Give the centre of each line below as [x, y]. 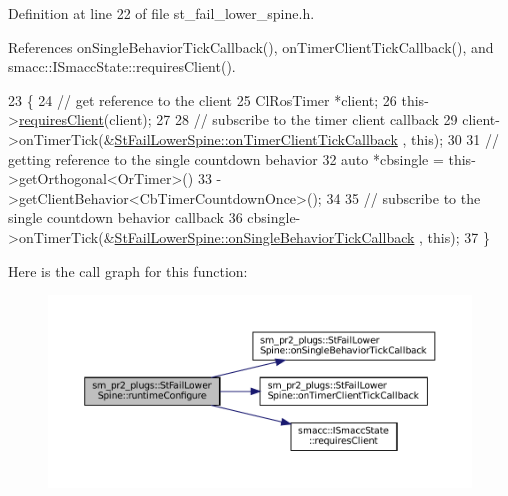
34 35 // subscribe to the [403, 197]
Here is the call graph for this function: [128, 270]
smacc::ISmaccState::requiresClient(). [122, 66]
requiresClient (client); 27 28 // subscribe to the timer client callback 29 [238, 119]
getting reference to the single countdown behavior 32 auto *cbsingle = [226, 158]
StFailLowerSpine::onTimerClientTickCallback [256, 138]
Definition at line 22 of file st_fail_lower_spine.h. [161, 13]
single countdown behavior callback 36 [125, 217]
